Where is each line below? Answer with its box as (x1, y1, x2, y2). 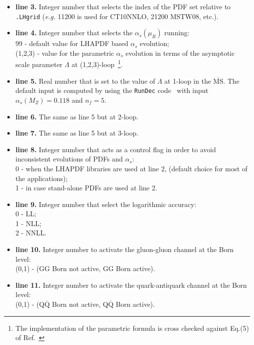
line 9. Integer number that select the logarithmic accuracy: (15, 199, 196, 209)
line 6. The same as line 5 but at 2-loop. (15, 111, 139, 121)
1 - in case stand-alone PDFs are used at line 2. (15, 183, 157, 193)
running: (164, 27, 190, 38)
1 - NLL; (15, 218, 42, 228)
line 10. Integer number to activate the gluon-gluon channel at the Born (15, 244, 234, 254)
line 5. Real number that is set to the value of (15, 75, 155, 86)
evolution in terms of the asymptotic (126, 47, 235, 58)
